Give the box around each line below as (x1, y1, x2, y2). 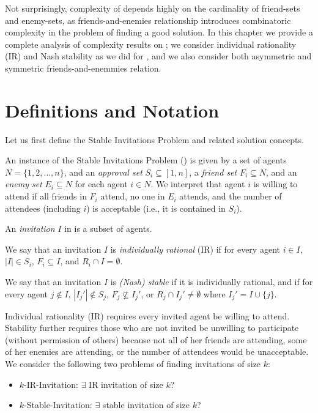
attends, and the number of (179, 190, 282, 203)
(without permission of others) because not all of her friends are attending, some (5, 333, 307, 346)
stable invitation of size (102, 398, 190, 411)
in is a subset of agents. (64, 222, 152, 235)
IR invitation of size (89, 378, 163, 390)
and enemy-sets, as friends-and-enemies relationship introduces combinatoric (5, 13, 291, 26)
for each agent (75, 177, 128, 190)
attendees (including (5, 201, 81, 214)
